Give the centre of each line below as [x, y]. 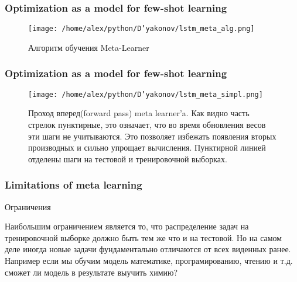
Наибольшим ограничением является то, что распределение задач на [127, 226]
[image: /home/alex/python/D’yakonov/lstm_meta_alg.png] [141, 29]
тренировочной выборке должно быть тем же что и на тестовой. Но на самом [144, 237]
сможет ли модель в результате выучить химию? [91, 272]
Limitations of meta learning [74, 185]
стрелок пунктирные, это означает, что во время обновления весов [147, 124]
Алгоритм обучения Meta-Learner [89, 47]
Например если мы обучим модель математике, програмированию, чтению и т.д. [149, 260]
